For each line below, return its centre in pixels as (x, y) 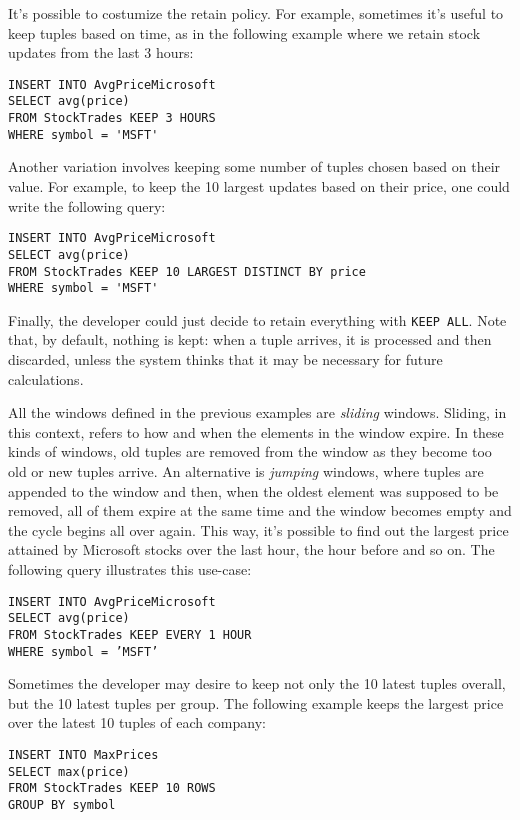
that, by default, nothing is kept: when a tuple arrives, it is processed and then (250, 339)
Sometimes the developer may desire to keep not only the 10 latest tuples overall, (257, 683)
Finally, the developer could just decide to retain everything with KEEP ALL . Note (257, 319)
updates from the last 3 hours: (101, 52)
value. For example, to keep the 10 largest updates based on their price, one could (259, 186)
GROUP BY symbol (62, 804)
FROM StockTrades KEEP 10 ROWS (112, 788)
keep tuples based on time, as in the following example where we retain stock (244, 32)
